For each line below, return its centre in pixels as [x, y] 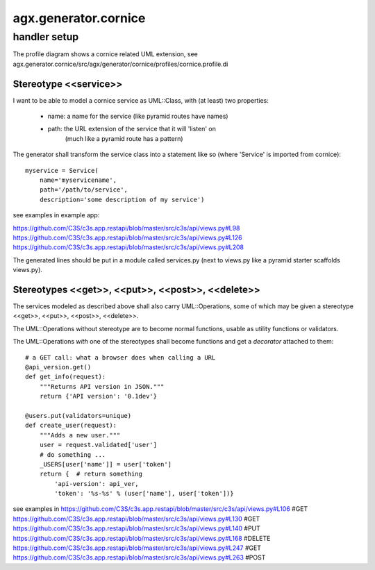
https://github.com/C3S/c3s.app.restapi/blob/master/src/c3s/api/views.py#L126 [127, 237]
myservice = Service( [62, 170]
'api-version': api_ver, [97, 484]
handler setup [46, 37]
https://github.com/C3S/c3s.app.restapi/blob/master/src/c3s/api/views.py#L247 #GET [137, 548]
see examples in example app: [56, 215]
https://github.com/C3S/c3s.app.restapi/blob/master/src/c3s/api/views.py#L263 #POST [139, 558]
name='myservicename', [78, 180]
